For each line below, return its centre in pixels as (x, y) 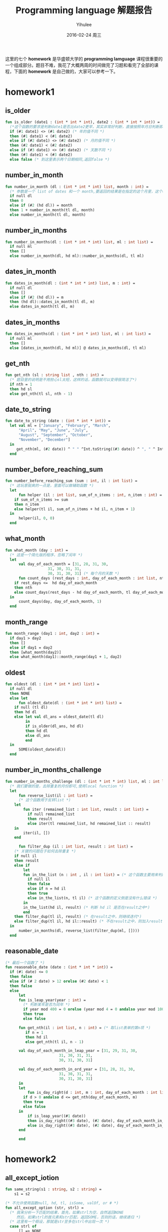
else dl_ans (38, 735)
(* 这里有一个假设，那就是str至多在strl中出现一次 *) (60, 1222)
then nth (23, 588)
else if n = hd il (46, 889)
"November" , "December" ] (44, 440)
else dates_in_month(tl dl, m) (42, 307)
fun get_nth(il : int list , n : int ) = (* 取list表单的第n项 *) (84, 1028)
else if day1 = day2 (31, 647)
